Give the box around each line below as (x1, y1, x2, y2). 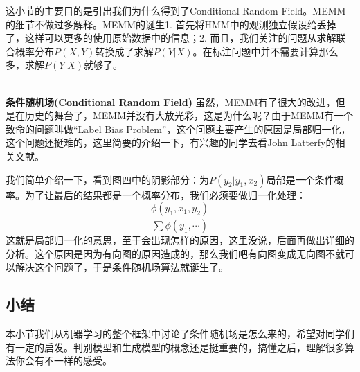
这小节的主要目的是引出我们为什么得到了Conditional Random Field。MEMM (6, 3, 346, 17)
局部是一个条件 (266, 172, 334, 186)
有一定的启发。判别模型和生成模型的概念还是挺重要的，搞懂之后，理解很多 (6, 339, 345, 354)
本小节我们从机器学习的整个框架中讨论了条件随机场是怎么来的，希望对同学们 (6, 326, 354, 340)
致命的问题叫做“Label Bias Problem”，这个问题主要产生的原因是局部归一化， (6, 121, 351, 136)
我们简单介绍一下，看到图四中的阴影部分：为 (6, 172, 209, 186)
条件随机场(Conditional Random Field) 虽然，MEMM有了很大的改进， (6, 94, 336, 109)
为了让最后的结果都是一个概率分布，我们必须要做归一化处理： (24, 187, 306, 202)
